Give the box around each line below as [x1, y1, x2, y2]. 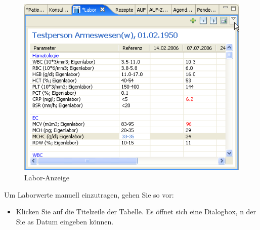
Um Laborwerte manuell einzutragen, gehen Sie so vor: [4, 189, 174, 200]
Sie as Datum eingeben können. [16, 216, 114, 226]
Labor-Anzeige [24, 172, 69, 182]
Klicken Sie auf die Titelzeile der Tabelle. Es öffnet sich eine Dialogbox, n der [16, 206, 256, 217]
